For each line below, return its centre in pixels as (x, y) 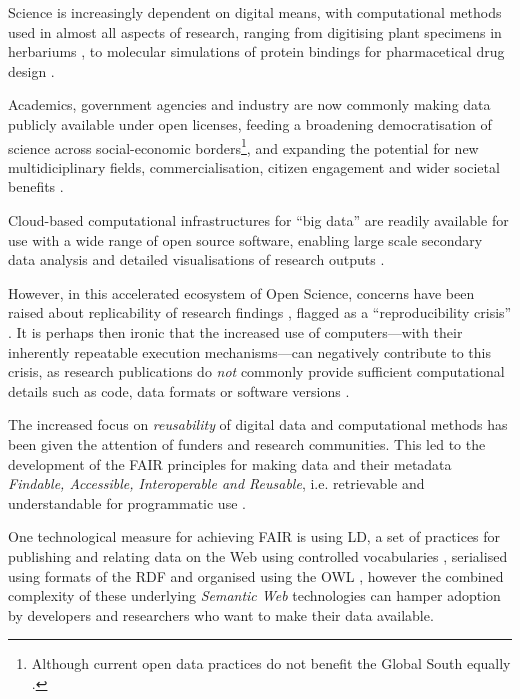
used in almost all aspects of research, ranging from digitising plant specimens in (255, 31)
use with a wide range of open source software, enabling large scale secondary (245, 239)
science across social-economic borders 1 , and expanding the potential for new (243, 146)
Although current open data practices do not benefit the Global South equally (271, 663)
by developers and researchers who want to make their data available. (221, 614)
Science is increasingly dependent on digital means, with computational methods (255, 12)
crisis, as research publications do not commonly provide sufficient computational (256, 371)
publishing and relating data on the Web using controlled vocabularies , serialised (258, 555)
